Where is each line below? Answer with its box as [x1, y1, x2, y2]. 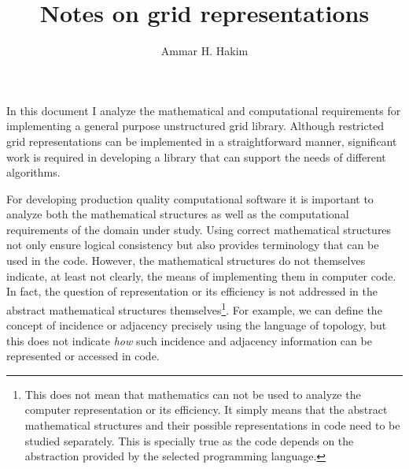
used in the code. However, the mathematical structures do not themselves [6, 252, 366, 269]
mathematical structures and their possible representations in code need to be [24, 417, 400, 434]
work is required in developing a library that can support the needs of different [6, 148, 386, 165]
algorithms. [6, 164, 61, 181]
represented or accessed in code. [6, 348, 160, 364]
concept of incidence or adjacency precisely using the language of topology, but [6, 317, 387, 333]
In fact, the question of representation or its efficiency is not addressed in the [6, 283, 378, 300]
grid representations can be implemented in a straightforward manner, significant [6, 132, 397, 149]
